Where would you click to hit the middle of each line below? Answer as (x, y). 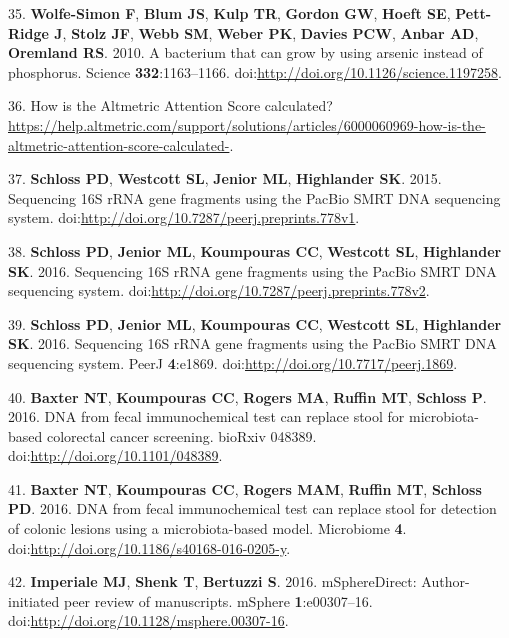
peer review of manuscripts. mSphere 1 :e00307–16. (218, 600)
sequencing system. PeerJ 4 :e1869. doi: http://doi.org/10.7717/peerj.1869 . (233, 362)
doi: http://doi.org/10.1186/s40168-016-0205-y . (149, 547)
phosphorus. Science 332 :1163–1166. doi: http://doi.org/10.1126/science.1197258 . (255, 71)
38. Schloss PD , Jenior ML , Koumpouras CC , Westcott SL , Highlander (255, 250)
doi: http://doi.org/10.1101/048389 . (115, 455)
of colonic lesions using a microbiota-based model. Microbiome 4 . (207, 528)
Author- (445, 581)
